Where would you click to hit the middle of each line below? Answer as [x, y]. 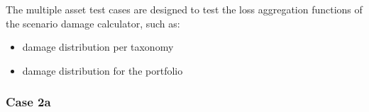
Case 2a [28, 102]
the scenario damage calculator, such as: [93, 23]
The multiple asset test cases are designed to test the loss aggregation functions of [184, 9]
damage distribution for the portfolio [103, 70]
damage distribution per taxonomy [98, 47]
